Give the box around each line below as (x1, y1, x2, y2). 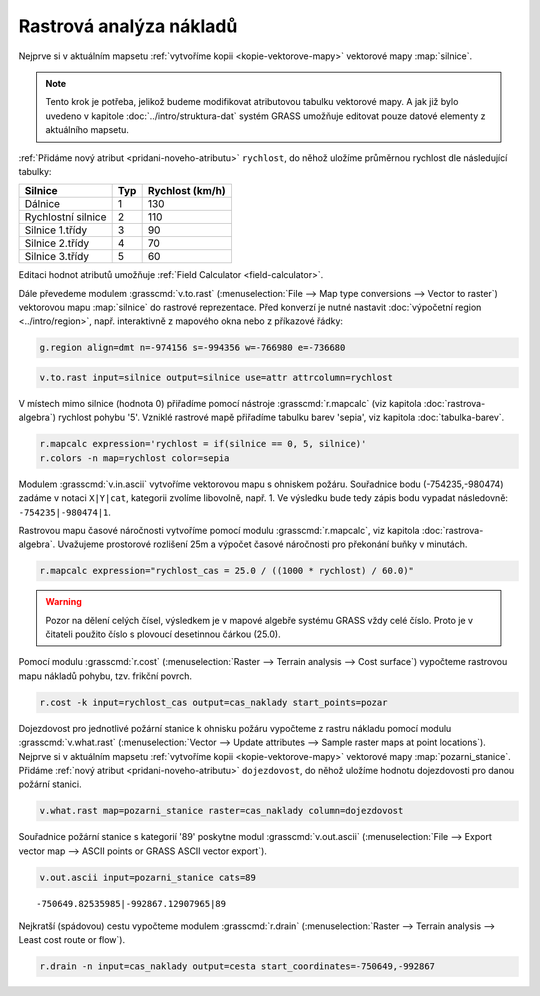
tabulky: (18, 165, 52, 177)
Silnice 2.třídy (24, 236, 90, 250)
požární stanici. (18, 778, 82, 790)
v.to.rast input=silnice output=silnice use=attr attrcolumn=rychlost (39, 372, 394, 384)
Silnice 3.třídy (24, 250, 90, 264)
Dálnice (24, 197, 60, 211)
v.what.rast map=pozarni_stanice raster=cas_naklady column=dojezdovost (39, 805, 404, 817)
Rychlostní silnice (24, 210, 107, 224)
